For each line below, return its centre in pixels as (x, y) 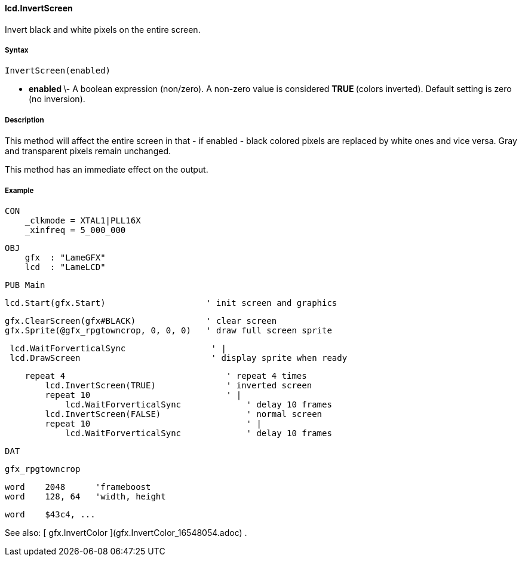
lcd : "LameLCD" (65, 267)
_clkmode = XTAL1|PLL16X (83, 220)
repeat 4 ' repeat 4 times (166, 375)
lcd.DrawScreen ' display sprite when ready (179, 358)
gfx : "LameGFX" (65, 257)
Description (24, 120)
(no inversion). (57, 99)
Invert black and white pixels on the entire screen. (103, 29)
